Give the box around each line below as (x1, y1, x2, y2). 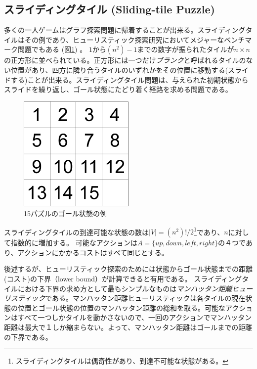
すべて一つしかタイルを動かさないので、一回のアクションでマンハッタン (17, 312, 252, 323)
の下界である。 (4, 331, 52, 342)
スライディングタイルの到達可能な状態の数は (4, 227, 149, 237)
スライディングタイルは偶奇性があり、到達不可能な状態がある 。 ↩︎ (15, 356, 228, 366)
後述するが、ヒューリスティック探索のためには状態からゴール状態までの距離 (4, 264, 253, 274)
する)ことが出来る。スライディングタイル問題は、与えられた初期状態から (10, 74, 249, 85)
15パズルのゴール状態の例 (24, 208, 107, 218)
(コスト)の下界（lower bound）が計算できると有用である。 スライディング (4, 273, 242, 283)
